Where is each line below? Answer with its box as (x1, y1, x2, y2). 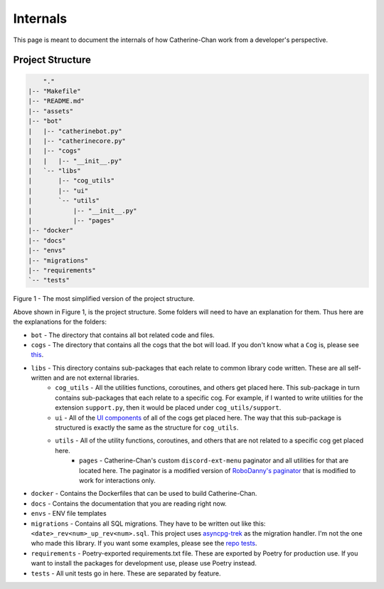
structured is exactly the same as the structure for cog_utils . (55, 423, 239, 432)
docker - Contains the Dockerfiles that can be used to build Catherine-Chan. (31, 489, 257, 498)
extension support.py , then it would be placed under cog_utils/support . (55, 403, 282, 412)
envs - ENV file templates (31, 509, 107, 518)
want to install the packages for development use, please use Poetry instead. (31, 559, 257, 568)
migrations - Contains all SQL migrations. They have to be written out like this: (31, 519, 266, 528)
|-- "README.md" (28, 97, 85, 105)
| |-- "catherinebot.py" (28, 127, 122, 135)
